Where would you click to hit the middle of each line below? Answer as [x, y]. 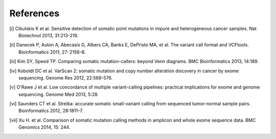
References [34, 13]
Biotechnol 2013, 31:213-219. [49, 35]
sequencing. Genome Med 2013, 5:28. [59, 94]
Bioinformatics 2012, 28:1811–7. [51, 111]
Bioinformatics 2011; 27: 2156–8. [52, 52]
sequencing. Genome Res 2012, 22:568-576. [66, 78]
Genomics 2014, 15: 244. [44, 127]
